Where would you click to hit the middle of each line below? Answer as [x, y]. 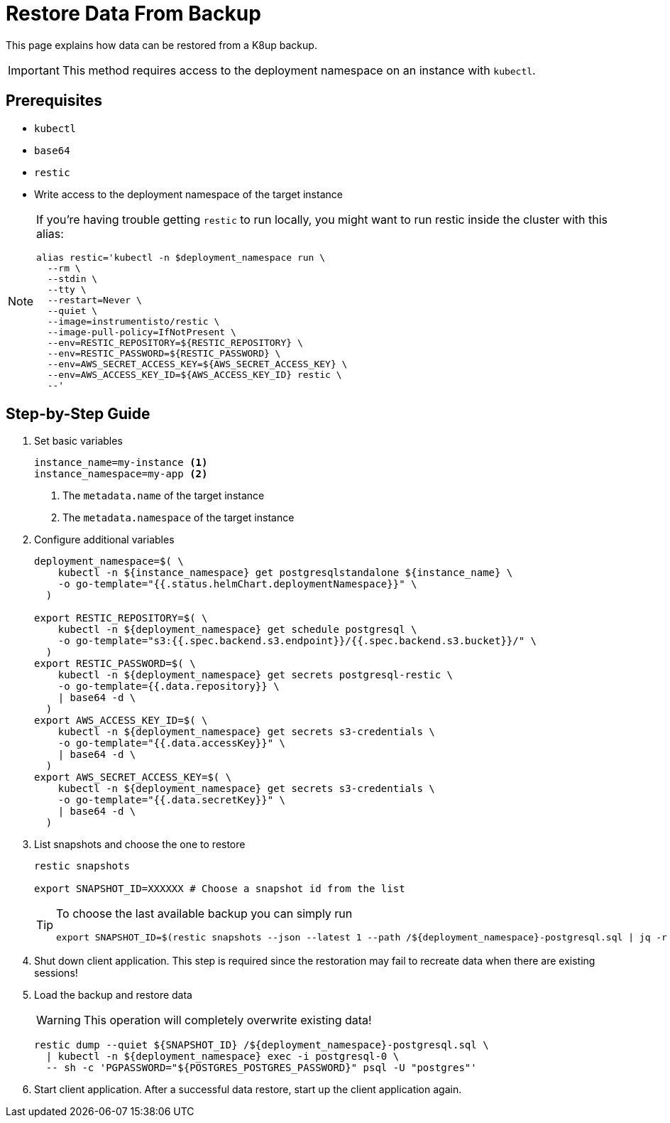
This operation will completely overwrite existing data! [227, 1020]
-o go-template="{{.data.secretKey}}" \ [172, 800]
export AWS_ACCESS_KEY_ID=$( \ [121, 721]
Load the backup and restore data [113, 995]
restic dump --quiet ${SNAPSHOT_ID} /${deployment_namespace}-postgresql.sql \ [262, 1045]
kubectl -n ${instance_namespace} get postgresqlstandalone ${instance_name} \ [285, 573]
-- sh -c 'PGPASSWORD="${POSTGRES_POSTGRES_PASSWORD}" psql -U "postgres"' [261, 1068]
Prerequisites [54, 101]
